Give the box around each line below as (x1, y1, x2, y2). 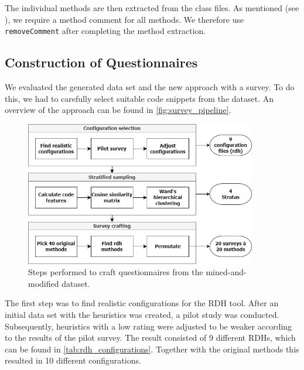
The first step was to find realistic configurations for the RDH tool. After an (5, 297, 279, 309)
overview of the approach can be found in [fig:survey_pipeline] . (5, 104, 231, 116)
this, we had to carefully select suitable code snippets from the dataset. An (5, 92, 274, 104)
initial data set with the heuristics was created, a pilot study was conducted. (5, 308, 279, 320)
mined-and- (206, 266, 247, 278)
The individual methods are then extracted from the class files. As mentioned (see (5, 2, 299, 13)
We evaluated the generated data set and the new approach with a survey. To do (5, 81, 295, 93)
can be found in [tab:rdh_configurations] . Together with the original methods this (5, 342, 299, 355)
